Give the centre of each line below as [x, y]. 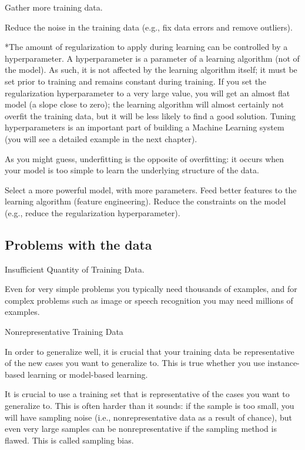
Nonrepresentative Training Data [64, 332]
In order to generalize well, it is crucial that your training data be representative [150, 351]
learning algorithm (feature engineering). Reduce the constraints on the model [145, 201]
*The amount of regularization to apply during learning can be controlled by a [146, 47]
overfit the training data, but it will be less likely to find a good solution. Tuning [150, 115]
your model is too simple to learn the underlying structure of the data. [132, 170]
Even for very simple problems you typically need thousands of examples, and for [151, 289]
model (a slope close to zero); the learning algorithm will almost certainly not [145, 104]
